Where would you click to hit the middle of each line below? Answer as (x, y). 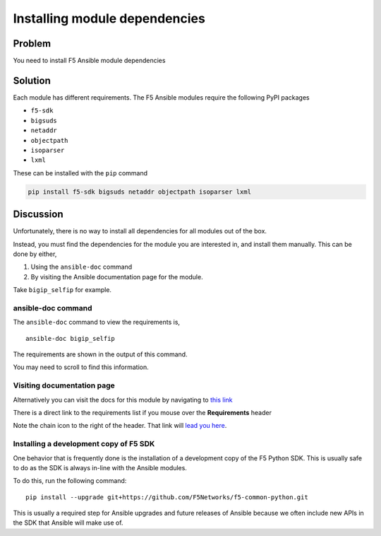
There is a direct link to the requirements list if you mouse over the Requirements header (142, 412)
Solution (32, 80)
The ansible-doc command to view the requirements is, (96, 322)
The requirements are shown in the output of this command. (100, 354)
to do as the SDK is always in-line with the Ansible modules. (100, 467)
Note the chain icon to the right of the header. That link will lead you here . (120, 426)
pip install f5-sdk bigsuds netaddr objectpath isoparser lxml (140, 192)
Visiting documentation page (64, 385)
